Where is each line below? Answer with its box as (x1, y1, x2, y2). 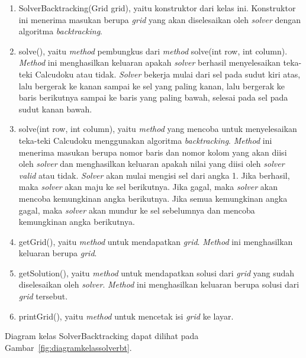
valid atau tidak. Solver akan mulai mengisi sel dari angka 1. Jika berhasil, (18, 169, 290, 181)
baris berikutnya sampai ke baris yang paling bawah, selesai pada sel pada (18, 91, 288, 104)
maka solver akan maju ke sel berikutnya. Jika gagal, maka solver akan (18, 180, 278, 193)
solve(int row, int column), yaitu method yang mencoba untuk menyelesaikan (18, 122, 297, 135)
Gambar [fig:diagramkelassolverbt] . (5, 341, 132, 353)
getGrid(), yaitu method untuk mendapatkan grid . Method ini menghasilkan (18, 235, 293, 247)
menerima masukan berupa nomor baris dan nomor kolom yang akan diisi (18, 146, 287, 158)
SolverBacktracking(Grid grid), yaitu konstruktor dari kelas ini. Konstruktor (18, 2, 296, 14)
